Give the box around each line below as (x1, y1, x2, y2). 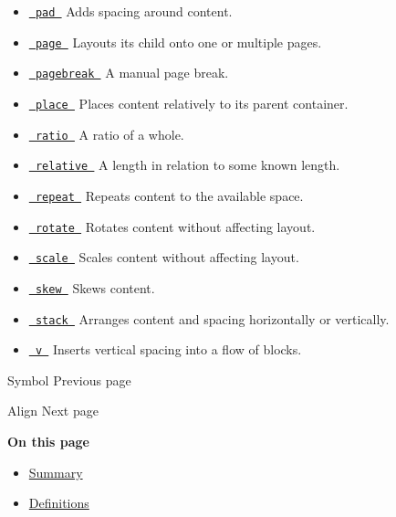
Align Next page (7, 401, 99, 420)
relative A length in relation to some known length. (35, 155, 340, 174)
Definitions (28, 493, 89, 512)
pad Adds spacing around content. (35, 2, 233, 20)
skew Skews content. (35, 278, 155, 297)
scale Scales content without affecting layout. (35, 248, 299, 267)
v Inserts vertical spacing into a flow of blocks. (35, 340, 302, 359)
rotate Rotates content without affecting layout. (35, 216, 316, 236)
